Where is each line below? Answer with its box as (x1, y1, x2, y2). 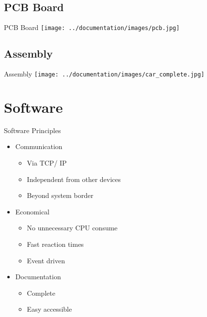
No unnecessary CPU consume (27, 223, 118, 233)
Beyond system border (27, 190, 94, 200)
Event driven (27, 255, 65, 265)
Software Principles (4, 125, 61, 135)
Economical (15, 206, 49, 216)
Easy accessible (27, 304, 72, 314)
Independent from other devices (27, 174, 121, 184)
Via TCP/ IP (27, 158, 67, 168)
